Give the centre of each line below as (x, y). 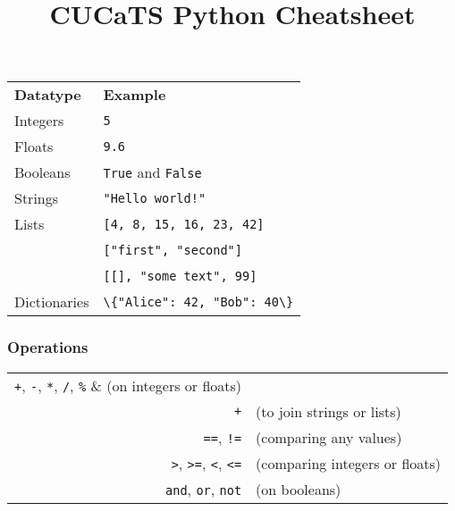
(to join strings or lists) (329, 411)
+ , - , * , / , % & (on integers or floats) (128, 385)
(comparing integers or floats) (349, 463)
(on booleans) (299, 489)
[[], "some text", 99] (180, 276)
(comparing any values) (329, 437)
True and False (152, 172)
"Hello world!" (155, 198)
